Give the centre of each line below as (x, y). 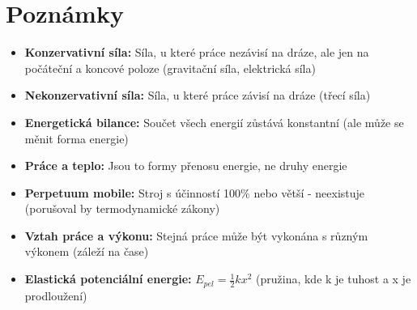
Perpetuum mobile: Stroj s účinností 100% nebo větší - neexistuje (195, 192)
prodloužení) (56, 295)
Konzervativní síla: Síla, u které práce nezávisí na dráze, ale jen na (197, 52)
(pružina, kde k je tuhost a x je (334, 279)
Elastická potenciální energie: (108, 279)
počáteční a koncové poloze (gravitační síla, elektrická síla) (170, 68)
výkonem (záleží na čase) (87, 251)
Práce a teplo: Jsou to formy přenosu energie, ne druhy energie (186, 166)
